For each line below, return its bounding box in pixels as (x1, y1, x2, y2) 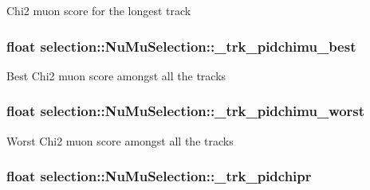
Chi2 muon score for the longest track (6, 2, 191, 18)
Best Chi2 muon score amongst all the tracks (6, 67, 226, 83)
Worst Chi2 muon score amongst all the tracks (6, 132, 234, 149)
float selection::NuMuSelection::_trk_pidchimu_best (6, 36, 356, 56)
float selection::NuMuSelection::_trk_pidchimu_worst (6, 101, 365, 121)
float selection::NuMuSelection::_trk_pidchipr (6, 166, 312, 186)
